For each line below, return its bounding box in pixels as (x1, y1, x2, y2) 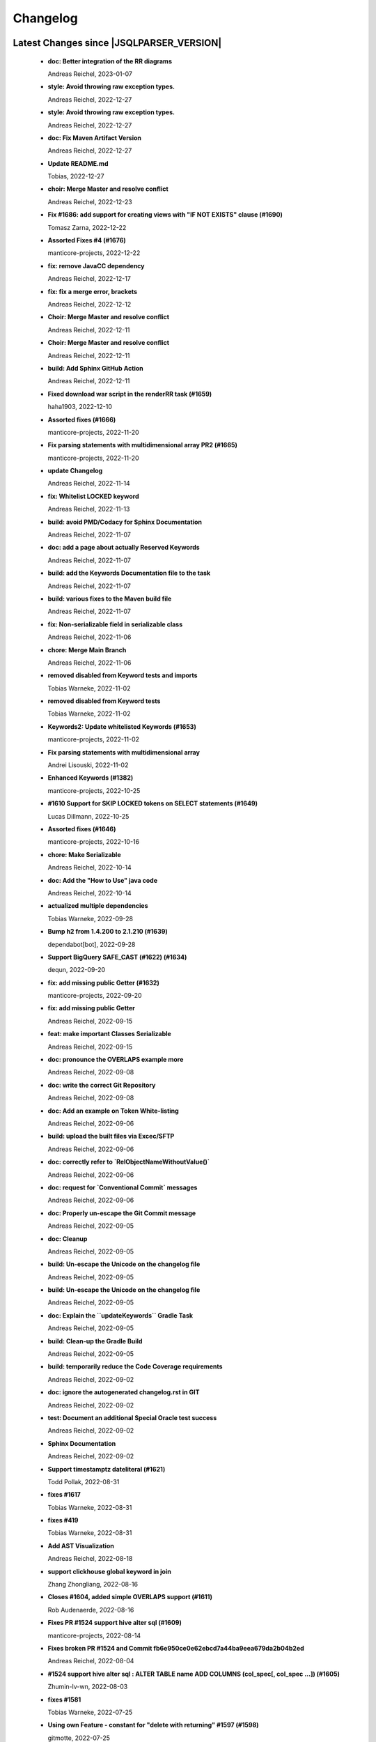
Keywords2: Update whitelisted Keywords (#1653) (47, 722, 196, 731)
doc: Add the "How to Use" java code (47, 876, 158, 884)
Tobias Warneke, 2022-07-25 (47, 1708, 133, 1716)
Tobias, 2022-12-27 (47, 172, 104, 180)
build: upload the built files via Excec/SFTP (47, 1132, 175, 1141)
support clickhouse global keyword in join (47, 1567, 172, 1575)
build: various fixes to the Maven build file (47, 594, 172, 603)
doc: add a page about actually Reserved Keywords (47, 544, 200, 552)
